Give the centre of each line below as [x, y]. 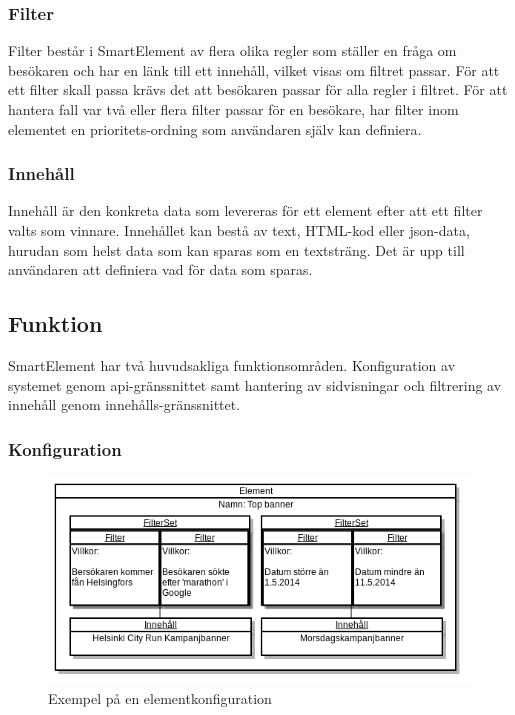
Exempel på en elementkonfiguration [160, 698]
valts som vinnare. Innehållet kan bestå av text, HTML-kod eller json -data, [239, 230]
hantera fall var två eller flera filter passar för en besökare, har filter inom [233, 109]
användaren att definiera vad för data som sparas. [160, 269]
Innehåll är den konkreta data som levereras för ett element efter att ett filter [245, 210]
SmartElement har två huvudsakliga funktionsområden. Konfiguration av [232, 364]
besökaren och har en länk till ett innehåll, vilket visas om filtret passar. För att [254, 69]
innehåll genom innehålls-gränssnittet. [124, 404]
